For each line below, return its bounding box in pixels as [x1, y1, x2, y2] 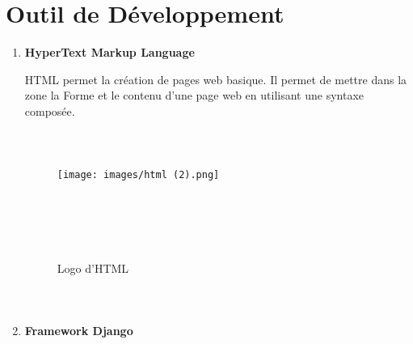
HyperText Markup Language [24, 44, 195, 61]
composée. [24, 102, 75, 119]
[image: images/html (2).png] [57, 169, 220, 181]
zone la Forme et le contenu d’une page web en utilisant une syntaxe [24, 87, 364, 104]
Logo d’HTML [57, 259, 129, 276]
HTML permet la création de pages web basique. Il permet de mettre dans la [24, 70, 407, 87]
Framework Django [24, 322, 133, 339]
